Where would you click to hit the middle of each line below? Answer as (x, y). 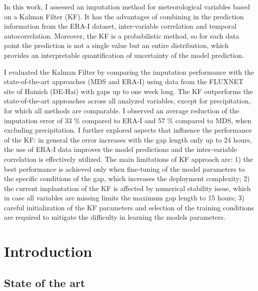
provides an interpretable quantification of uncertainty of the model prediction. (124, 55)
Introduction (48, 251)
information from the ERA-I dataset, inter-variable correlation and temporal (120, 26)
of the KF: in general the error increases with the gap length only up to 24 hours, (128, 139)
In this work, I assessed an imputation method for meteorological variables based (127, 6)
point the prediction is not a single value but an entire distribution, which (116, 45)
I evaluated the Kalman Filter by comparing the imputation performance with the (129, 72)
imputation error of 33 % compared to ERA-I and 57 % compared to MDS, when (128, 120)
